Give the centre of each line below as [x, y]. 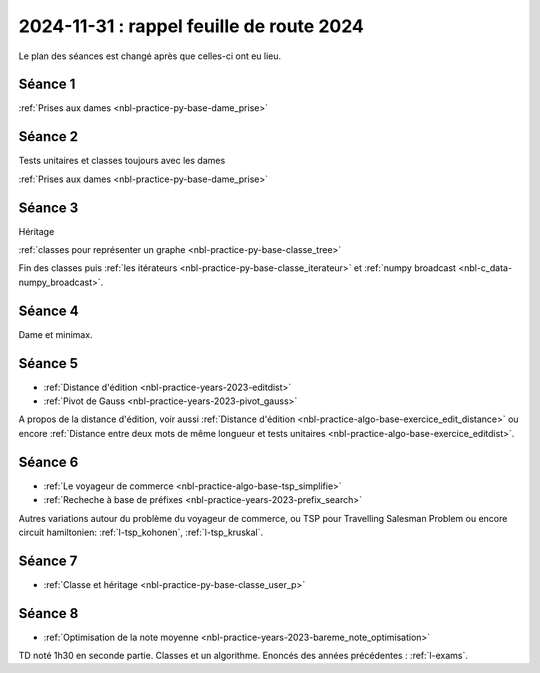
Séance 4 [48, 310]
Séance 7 [48, 560]
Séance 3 [48, 207]
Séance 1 [47, 84]
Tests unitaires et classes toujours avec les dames [122, 161]
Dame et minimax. [56, 334]
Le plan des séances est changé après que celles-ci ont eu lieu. [150, 56]
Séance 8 [48, 613]
